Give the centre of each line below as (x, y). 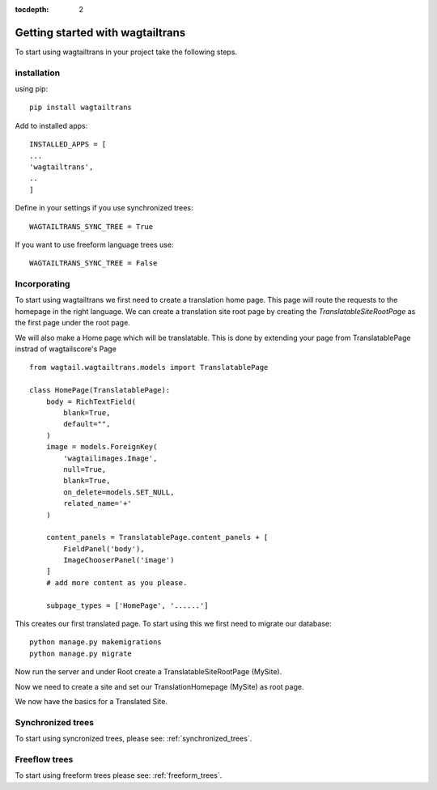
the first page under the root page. (73, 323)
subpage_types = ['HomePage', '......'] (127, 605)
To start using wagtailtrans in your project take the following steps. (126, 52)
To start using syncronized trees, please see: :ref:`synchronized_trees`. (134, 739)
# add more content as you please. (117, 582)
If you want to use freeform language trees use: (94, 244)
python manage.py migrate (81, 653)
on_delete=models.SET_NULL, (119, 492)
